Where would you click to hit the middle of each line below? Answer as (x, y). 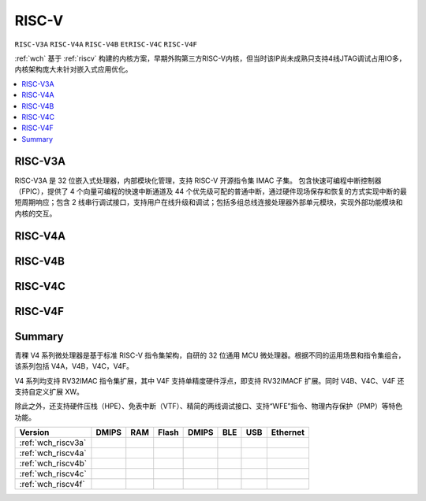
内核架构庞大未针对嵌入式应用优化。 (73, 69)
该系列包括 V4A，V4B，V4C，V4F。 (74, 366)
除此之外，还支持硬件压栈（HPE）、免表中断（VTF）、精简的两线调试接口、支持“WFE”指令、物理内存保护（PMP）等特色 (209, 406)
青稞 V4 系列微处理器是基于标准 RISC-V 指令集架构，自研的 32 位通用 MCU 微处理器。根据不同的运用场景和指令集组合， (210, 355)
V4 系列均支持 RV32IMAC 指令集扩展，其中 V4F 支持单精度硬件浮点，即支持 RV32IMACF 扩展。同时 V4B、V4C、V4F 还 (209, 380)
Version (34, 432)
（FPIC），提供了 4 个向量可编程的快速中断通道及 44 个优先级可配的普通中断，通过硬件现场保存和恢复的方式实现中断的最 (211, 191)
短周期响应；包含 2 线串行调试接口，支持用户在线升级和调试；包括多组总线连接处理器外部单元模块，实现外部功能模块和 (209, 202)
